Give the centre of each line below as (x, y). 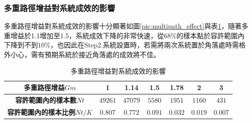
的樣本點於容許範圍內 (210, 35)
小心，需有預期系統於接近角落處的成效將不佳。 (85, 54)
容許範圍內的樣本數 (46, 100)
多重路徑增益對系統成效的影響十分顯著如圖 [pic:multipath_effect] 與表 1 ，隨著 (123, 26)
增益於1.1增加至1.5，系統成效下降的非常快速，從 (87, 35)
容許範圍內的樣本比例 (41, 112)
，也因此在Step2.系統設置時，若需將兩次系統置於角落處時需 (144, 45)
